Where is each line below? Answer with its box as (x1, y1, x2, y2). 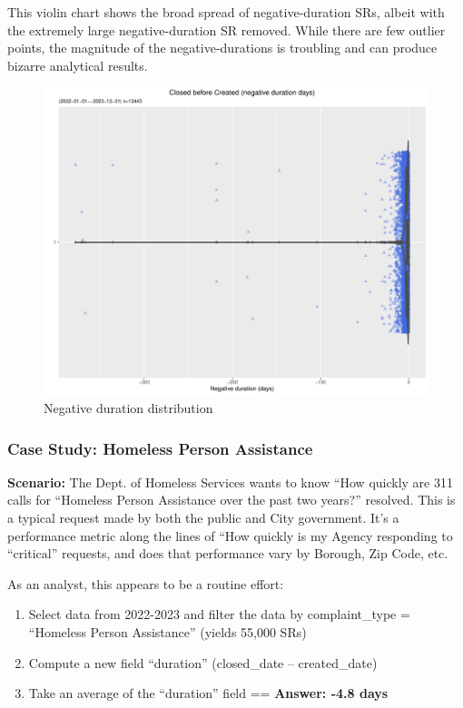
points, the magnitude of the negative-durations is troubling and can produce (7, 38, 438, 57)
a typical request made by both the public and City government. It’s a (7, 508, 399, 527)
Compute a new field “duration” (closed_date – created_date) (28, 653, 378, 672)
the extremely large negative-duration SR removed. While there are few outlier (7, 20, 446, 39)
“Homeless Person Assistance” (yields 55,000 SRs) (28, 623, 307, 642)
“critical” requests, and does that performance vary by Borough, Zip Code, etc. (7, 544, 448, 563)
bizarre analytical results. (7, 55, 148, 74)
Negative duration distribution (44, 398, 213, 418)
